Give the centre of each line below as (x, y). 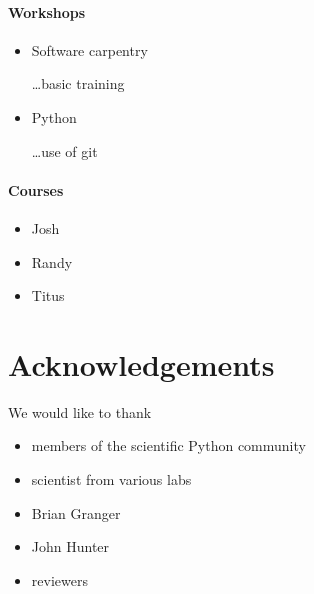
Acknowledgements (141, 363)
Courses (36, 189)
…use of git (64, 150)
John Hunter (70, 546)
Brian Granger (76, 512)
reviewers (59, 579)
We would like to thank (80, 411)
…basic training (78, 83)
